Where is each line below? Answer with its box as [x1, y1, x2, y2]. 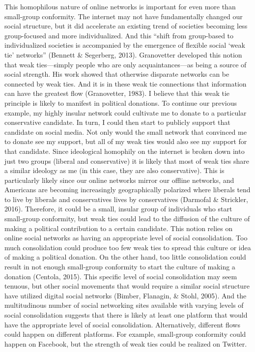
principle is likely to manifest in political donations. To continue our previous [4, 97, 237, 108]
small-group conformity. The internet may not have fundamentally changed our [4, 11, 243, 21]
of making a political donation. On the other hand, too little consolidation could [4, 252, 246, 262]
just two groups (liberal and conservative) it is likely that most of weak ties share [4, 155, 250, 166]
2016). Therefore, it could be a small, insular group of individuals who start [4, 204, 232, 214]
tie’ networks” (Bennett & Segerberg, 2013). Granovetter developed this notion [4, 49, 242, 59]
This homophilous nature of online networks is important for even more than [4, 1, 236, 11]
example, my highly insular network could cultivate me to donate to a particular [4, 107, 247, 117]
